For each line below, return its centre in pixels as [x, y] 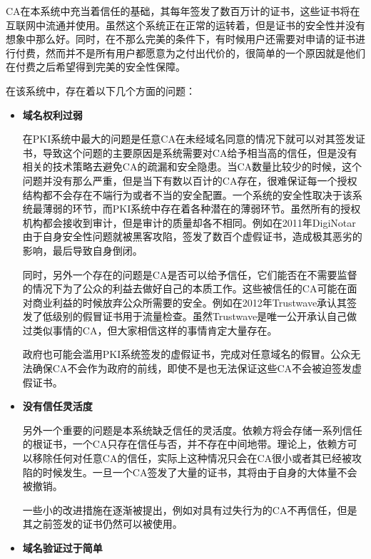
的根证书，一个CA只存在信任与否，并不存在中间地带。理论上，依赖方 [185, 444]
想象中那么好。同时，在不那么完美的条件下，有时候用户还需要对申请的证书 [181, 39]
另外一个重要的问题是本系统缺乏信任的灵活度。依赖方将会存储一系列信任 [192, 430]
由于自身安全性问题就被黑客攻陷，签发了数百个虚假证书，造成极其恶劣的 [192, 236]
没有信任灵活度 [57, 406]
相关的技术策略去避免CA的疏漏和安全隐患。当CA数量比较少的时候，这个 [192, 166]
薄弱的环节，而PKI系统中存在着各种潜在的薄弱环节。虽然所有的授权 [202, 209]
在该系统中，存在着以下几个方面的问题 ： [101, 90]
